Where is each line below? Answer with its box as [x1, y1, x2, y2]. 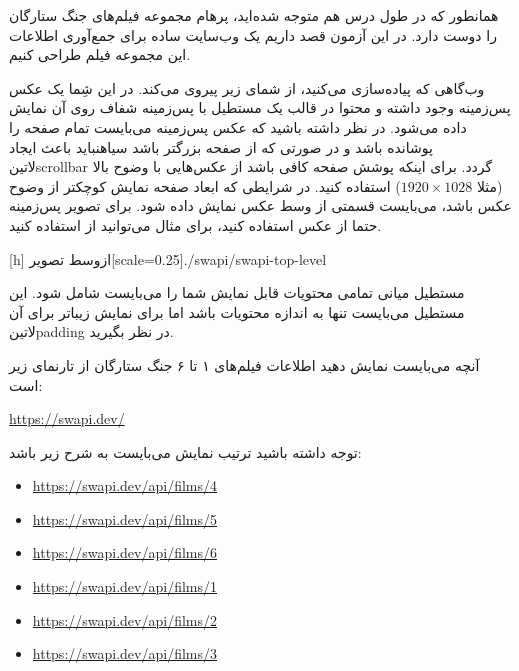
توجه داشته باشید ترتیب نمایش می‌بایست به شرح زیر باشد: [9, 441, 362, 462]
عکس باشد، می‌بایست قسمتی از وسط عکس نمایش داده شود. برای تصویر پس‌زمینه [9, 195, 512, 216]
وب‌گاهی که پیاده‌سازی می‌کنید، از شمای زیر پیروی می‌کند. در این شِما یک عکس [9, 77, 485, 98]
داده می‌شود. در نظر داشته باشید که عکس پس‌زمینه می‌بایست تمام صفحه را [9, 116, 467, 137]
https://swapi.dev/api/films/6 [32, 542, 217, 563]
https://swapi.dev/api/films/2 [32, 609, 217, 630]
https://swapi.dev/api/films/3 [32, 643, 217, 664]
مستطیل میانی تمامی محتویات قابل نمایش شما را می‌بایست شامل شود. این [9, 282, 465, 303]
